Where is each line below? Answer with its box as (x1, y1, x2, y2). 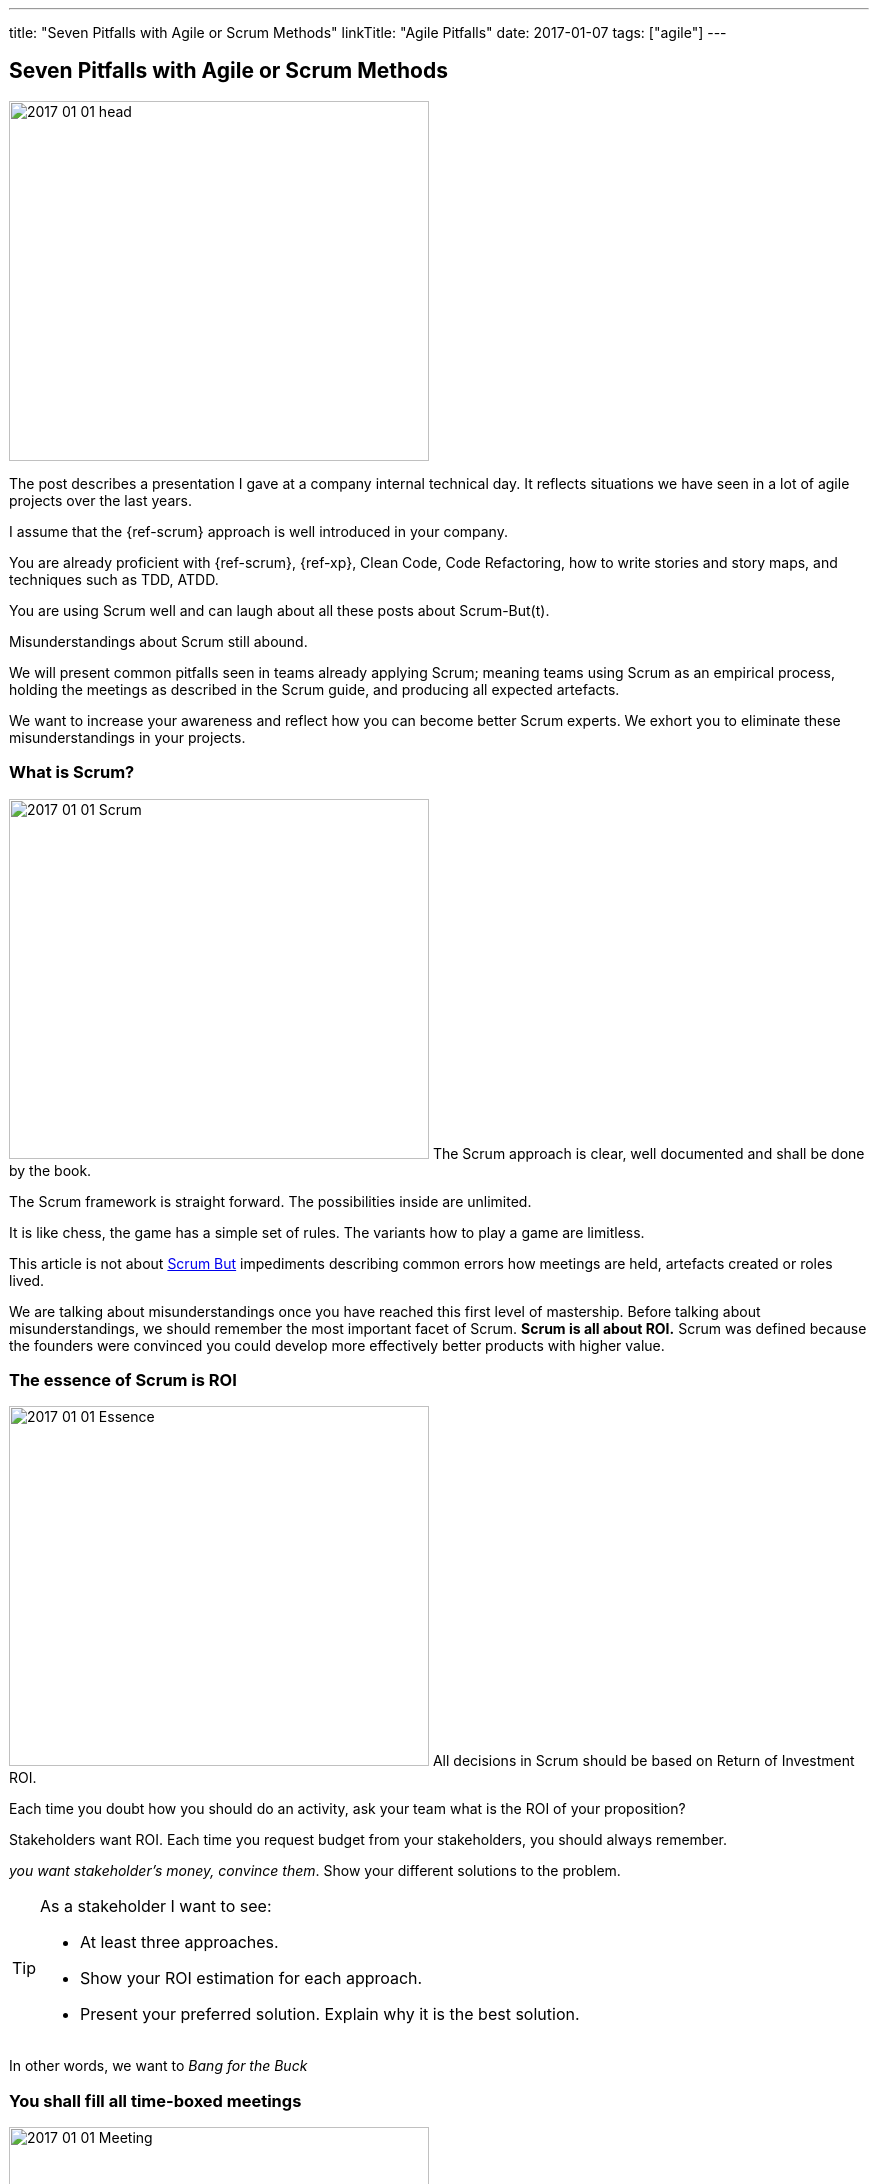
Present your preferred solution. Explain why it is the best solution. (80, 2004, 580, 2025)
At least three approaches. (80, 1932, 279, 1953)
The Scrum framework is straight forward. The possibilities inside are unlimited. (9, 1192, 532, 1210)
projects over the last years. (9, 491, 192, 509)
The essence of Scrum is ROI (9, 1369, 237, 1390)
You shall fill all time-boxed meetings (9, 2090, 302, 2111)
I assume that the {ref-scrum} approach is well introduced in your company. (9, 522, 508, 540)
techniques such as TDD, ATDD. (9, 570, 219, 588)
